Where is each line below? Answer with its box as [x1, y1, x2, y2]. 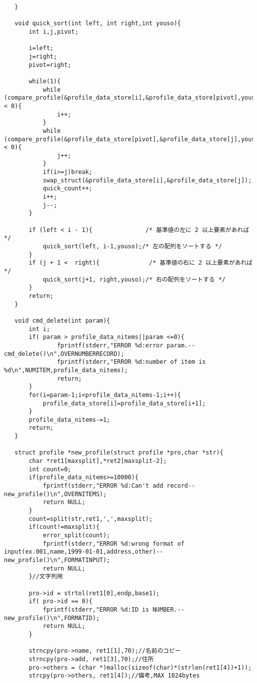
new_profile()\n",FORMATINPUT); [4, 556, 110, 564]
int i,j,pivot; [29, 28, 79, 35]
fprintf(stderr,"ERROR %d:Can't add [43, 482, 164, 490]
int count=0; [29, 465, 72, 473]
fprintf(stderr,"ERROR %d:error [57, 341, 164, 349]
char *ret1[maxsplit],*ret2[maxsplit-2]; [29, 457, 167, 465]
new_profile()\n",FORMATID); [4, 614, 100, 622]
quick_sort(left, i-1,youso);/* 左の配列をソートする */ [43, 243, 222, 250]
